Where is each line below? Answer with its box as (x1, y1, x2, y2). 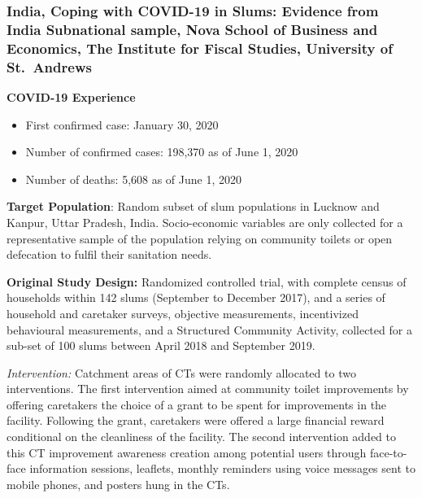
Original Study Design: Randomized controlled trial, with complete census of (7, 273, 407, 290)
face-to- (369, 443, 407, 461)
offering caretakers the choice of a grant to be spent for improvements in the (7, 395, 387, 413)
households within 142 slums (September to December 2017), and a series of (7, 289, 385, 306)
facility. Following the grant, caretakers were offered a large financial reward (7, 412, 385, 429)
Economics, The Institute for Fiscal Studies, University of (7, 37, 393, 58)
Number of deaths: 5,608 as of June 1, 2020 (25, 170, 242, 187)
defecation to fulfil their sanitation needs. (7, 246, 212, 263)
